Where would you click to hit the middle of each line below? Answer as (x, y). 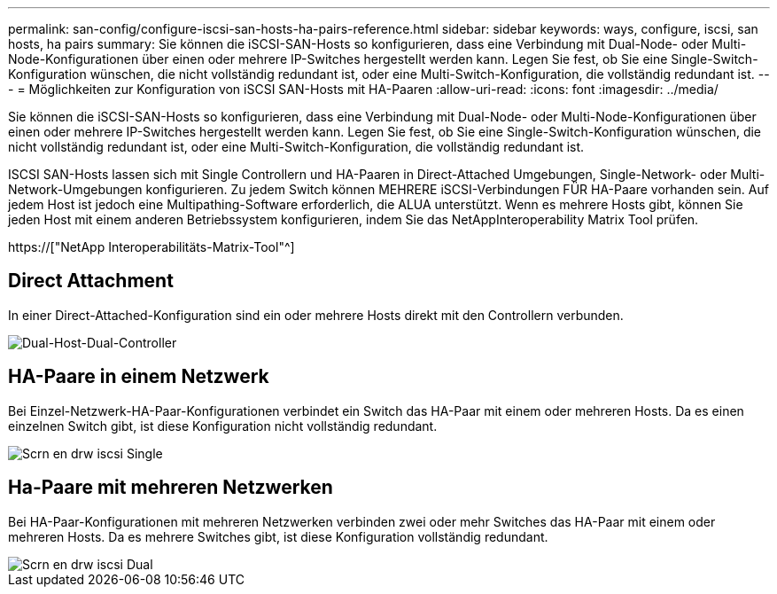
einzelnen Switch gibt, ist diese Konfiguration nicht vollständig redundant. (223, 426)
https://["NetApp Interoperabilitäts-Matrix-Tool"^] (152, 247)
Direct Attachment (91, 281)
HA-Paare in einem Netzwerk (139, 377)
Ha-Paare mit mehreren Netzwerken (171, 488)
